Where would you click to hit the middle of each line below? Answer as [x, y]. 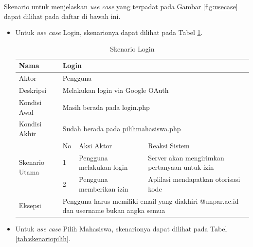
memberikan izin [104, 188]
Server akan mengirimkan [186, 157]
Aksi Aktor [95, 145]
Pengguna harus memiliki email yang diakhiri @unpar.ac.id [151, 201]
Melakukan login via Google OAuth [116, 90]
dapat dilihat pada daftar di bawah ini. [62, 16]
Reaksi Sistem [169, 145]
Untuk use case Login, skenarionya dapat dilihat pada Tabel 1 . [109, 32]
